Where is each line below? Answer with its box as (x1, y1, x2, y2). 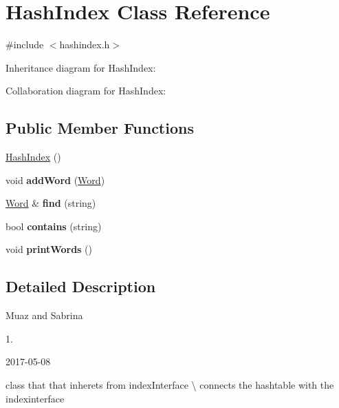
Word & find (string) (6, 196, 96, 210)
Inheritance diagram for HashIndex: (6, 60, 156, 74)
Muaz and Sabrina (6, 308, 83, 323)
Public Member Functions (6, 117, 194, 139)
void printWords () (6, 242, 92, 256)
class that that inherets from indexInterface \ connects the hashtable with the (6, 378, 334, 392)
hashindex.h (59, 37, 110, 52)
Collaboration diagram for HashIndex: (6, 83, 166, 98)
